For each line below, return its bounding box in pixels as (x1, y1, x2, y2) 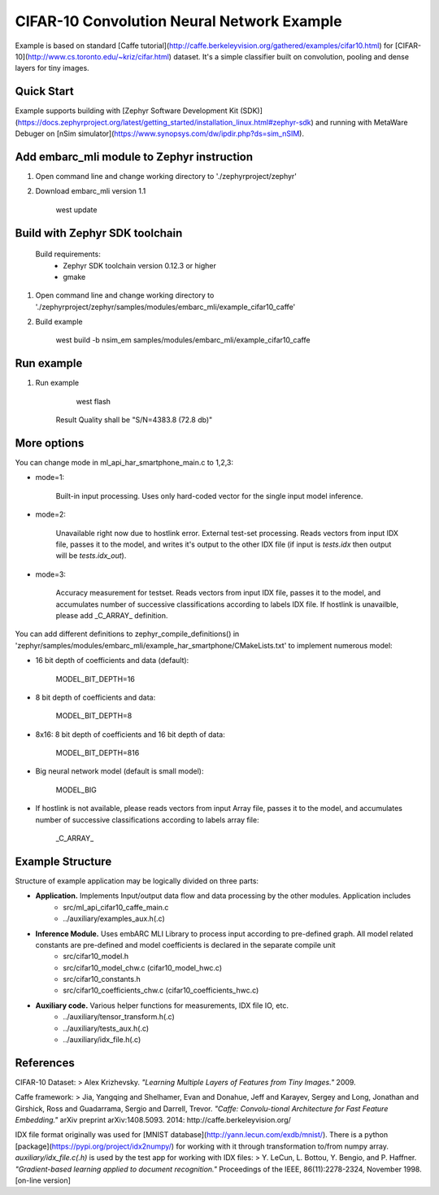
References (15, 1056, 75, 1070)
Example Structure (15, 854, 112, 868)
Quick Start (15, 85, 74, 98)
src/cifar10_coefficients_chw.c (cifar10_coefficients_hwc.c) (63, 985, 259, 996)
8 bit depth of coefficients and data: (35, 692, 156, 702)
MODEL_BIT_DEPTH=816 (55, 748, 140, 758)
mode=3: (35, 569, 67, 579)
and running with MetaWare (315, 117, 408, 127)
